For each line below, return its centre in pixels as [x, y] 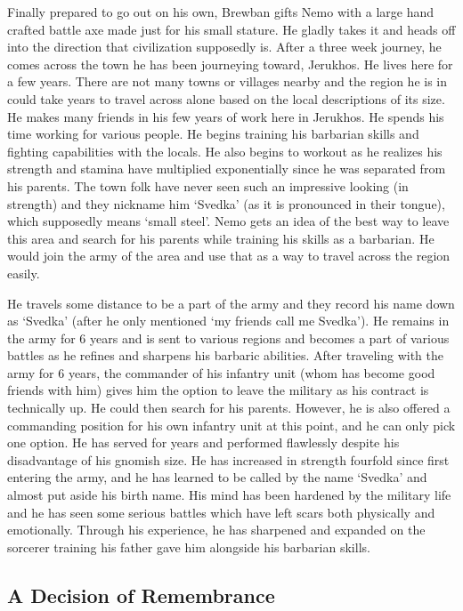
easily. [24, 273]
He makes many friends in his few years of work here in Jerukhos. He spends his [226, 116]
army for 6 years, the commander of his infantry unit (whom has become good [221, 372]
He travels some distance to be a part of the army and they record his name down [231, 303]
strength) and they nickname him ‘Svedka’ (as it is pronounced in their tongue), [226, 203]
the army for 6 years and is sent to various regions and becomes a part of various [228, 338]
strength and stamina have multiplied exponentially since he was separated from [227, 169]
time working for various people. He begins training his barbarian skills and [213, 134]
